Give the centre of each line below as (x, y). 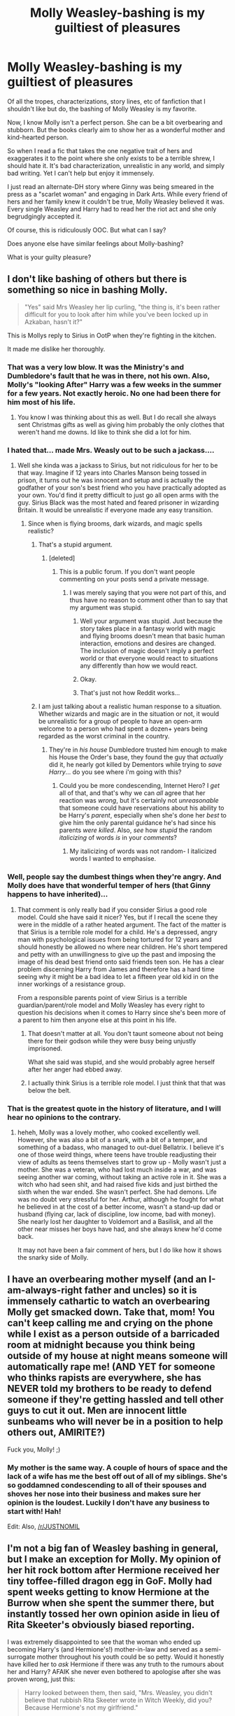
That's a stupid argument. (76, 544)
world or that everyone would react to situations (149, 659)
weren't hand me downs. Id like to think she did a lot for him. (104, 432)
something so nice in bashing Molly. (87, 290)
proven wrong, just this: (41, 1679)
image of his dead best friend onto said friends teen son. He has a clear (121, 962)
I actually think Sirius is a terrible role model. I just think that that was (127, 1083)
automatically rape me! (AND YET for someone (111, 1367)
